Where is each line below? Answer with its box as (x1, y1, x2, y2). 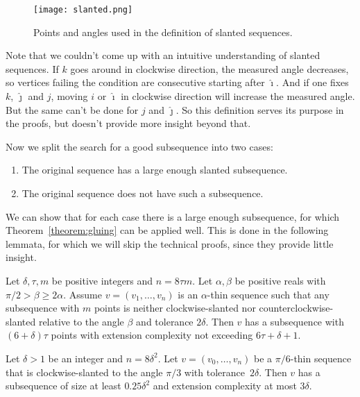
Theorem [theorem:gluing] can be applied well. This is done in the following (6, 223, 329, 237)
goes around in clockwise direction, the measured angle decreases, (70, 61, 349, 76)
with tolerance (184, 364, 245, 379)
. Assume (63, 287, 102, 301)
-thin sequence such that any (207, 287, 329, 301)
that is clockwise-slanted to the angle (6, 364, 163, 379)
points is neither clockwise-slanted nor (94, 301, 256, 315)
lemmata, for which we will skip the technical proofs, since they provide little (6, 236, 334, 251)
